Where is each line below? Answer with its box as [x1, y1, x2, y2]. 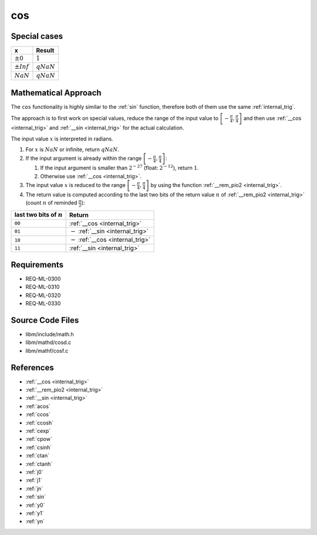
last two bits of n [14, 210, 63, 219]
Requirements [11, 259, 64, 270]
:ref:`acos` [25, 403, 51, 410]
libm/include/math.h [25, 330, 75, 337]
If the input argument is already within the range [25, 155, 142, 162]
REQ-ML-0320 [25, 292, 61, 299]
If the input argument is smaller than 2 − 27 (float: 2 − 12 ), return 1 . [40, 163, 199, 172]
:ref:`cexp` [25, 427, 51, 434]
